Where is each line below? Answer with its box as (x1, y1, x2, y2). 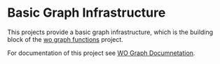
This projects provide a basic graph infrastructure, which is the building (7, 28, 214, 36)
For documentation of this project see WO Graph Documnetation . (7, 49, 195, 57)
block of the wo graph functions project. (7, 35, 124, 43)
